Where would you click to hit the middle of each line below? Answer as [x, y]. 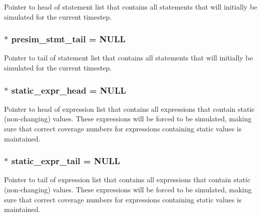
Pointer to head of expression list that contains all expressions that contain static [129, 109]
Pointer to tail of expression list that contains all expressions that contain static [127, 179]
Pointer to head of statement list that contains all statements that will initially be [131, 7]
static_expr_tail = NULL [66, 161]
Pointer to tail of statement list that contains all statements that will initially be [128, 58]
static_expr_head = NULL [69, 90]
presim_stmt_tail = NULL [69, 39]
